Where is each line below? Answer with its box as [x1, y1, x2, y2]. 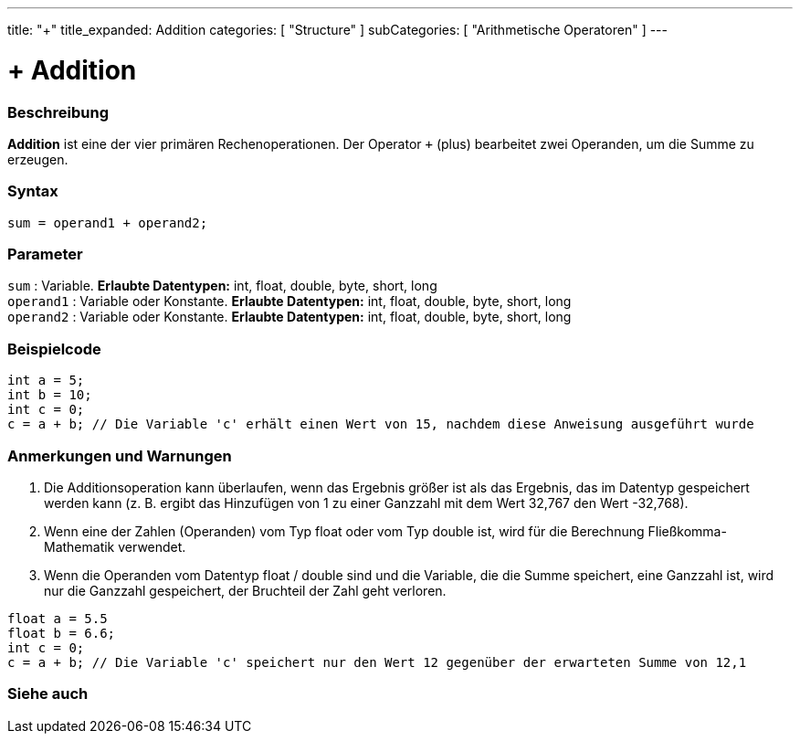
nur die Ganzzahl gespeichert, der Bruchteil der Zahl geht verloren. [44, 582, 447, 598]
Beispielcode [7, 339, 101, 358]
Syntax [7, 182, 58, 201]
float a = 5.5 [7, 610, 108, 626]
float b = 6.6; [7, 625, 116, 640]
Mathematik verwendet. [44, 538, 186, 555]
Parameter [7, 245, 83, 263]
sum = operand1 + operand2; [7, 215, 208, 230]
